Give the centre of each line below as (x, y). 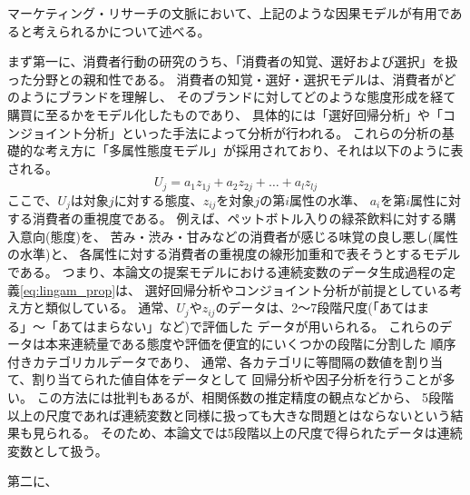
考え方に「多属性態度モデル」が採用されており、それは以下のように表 (254, 150)
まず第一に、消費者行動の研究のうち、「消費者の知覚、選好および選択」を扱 (233, 61)
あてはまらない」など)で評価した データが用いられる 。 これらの (249, 326)
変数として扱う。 (58, 450)
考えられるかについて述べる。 (121, 30)
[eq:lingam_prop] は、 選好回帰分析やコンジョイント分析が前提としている (235, 289)
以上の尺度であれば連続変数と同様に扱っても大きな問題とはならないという (229, 415)
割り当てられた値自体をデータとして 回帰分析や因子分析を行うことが (237, 379)
